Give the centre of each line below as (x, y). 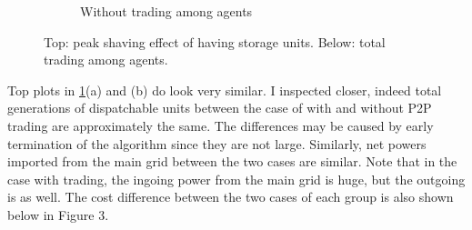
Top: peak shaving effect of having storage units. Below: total (215, 41)
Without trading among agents (166, 11)
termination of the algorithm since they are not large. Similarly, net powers (217, 143)
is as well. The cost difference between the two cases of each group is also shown (231, 197)
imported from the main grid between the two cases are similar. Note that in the (232, 161)
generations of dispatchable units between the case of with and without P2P (220, 108)
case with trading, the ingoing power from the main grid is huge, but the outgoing (236, 179)
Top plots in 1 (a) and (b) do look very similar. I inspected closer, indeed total (225, 90)
